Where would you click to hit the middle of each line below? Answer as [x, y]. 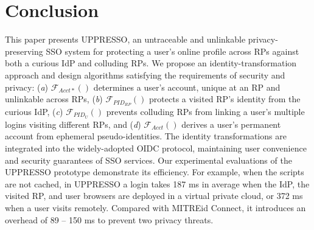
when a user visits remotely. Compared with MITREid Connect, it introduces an [155, 207]
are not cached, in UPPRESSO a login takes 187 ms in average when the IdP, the [157, 183]
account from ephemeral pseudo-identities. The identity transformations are [146, 136]
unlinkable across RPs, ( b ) [54, 99]
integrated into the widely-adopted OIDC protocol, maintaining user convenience [156, 148]
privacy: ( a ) [26, 87]
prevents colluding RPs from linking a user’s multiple [205, 111]
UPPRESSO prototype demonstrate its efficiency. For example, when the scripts [155, 172]
